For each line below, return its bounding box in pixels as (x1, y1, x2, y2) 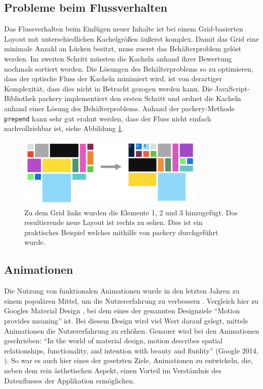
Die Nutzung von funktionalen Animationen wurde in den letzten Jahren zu (4, 285, 240, 296)
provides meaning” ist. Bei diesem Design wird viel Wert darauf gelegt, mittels (4, 315, 248, 326)
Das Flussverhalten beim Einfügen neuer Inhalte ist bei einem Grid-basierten (4, 23, 243, 34)
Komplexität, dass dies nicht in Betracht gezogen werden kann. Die (4, 83, 213, 93)
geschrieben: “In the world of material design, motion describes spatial (4, 335, 223, 346)
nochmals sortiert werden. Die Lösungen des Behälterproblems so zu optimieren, (4, 63, 253, 74)
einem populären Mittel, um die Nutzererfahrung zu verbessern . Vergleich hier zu (4, 295, 259, 306)
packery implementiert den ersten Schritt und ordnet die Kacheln (38, 93, 241, 104)
